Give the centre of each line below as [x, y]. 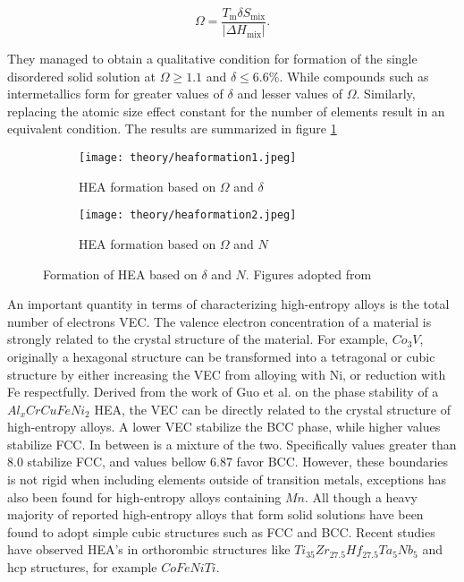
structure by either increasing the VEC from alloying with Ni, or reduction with [227, 374]
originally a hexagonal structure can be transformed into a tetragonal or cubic [221, 356]
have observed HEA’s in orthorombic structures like [149, 549]
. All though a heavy [362, 496]
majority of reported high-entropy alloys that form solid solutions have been [215, 514]
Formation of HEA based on [120, 274]
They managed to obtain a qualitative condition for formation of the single [212, 59]
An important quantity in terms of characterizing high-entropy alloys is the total [228, 304]
